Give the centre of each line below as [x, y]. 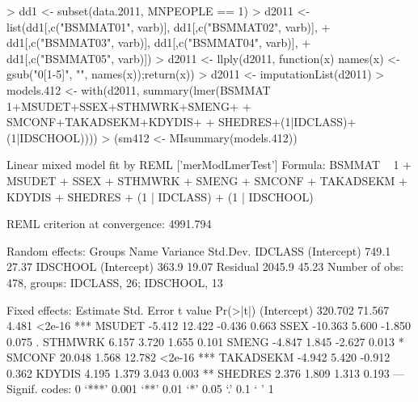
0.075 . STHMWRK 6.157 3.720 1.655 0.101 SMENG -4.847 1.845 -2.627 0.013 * [205, 341]
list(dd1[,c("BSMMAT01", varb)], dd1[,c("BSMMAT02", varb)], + [169, 26]
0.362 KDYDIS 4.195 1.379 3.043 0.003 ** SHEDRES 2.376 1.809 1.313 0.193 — [206, 372]
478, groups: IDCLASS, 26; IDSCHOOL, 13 [115, 282]
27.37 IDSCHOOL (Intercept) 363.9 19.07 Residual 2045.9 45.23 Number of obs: [205, 267]
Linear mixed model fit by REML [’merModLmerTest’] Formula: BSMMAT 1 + [209, 165]
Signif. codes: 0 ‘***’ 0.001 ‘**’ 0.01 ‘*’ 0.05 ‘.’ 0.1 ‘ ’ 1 [140, 389]
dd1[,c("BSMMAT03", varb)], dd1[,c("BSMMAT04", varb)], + [159, 42]
